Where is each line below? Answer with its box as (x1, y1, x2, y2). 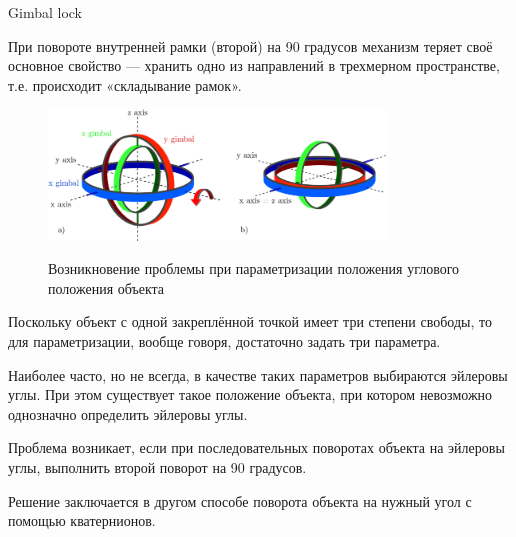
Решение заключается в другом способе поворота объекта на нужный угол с (8, 490, 472, 511)
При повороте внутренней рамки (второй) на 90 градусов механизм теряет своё (8, 35, 493, 56)
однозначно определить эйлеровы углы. (8, 403, 248, 424)
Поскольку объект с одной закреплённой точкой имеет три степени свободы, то (8, 311, 492, 332)
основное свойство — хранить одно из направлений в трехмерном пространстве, (8, 55, 500, 76)
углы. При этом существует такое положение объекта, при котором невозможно (8, 384, 493, 405)
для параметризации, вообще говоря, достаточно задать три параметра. (8, 331, 441, 352)
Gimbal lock (8, 2, 82, 22)
